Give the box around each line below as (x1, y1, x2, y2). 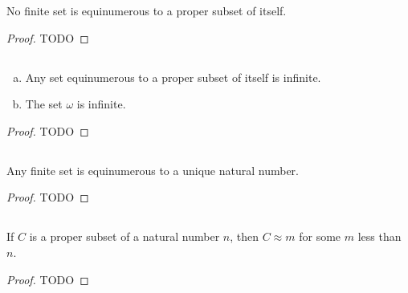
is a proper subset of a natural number (29, 228, 220, 245)
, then (230, 228, 259, 245)
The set (25, 96, 63, 112)
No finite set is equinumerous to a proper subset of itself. (6, 2, 287, 18)
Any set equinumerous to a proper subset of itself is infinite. (25, 68, 321, 85)
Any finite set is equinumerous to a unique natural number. (6, 161, 299, 178)
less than (357, 228, 402, 245)
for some (299, 228, 341, 245)
